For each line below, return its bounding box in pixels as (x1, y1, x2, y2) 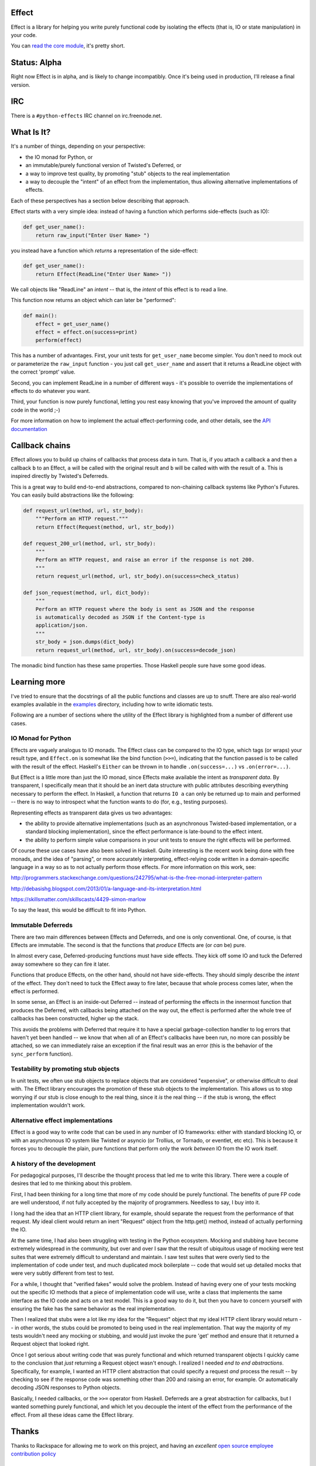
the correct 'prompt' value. (11, 368, 75, 375)
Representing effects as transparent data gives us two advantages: (11, 809, 173, 816)
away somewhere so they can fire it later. (11, 961, 111, 968)
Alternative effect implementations (11, 1116, 113, 1124)
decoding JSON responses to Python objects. (11, 1384, 121, 1391)
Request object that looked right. (11, 1341, 90, 1348)
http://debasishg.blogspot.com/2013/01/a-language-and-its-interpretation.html (11, 885, 202, 892)
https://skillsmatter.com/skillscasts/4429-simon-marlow (11, 896, 146, 903)
